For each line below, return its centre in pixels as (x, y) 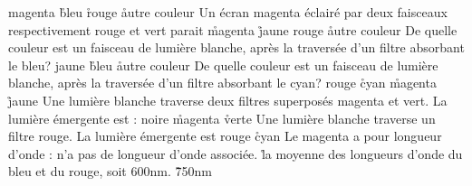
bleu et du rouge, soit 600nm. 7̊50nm (110, 171)
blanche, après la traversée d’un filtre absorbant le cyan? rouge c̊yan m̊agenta (222, 83)
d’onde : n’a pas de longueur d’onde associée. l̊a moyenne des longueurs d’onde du (236, 153)
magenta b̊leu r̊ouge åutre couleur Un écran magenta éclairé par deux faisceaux (228, 12)
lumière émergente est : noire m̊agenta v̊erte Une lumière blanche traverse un (222, 118)
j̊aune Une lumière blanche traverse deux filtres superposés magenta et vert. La (228, 100)
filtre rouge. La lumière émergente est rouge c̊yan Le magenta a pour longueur (225, 136)
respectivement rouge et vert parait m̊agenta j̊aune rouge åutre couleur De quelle (233, 29)
